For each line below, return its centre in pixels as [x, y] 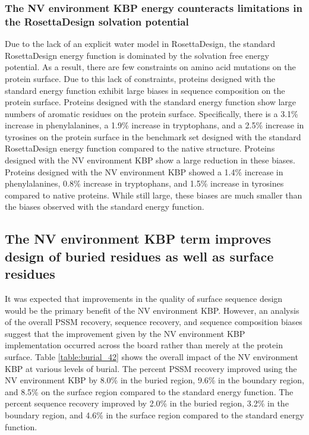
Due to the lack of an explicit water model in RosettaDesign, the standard [140, 44]
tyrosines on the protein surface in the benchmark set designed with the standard [153, 136]
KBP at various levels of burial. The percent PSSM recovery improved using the [151, 368]
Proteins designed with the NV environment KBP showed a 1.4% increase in [144, 171]
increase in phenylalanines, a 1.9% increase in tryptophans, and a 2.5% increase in [154, 125]
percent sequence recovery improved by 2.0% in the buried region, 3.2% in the [147, 403]
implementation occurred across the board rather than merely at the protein [144, 345]
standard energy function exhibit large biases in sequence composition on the [145, 90]
